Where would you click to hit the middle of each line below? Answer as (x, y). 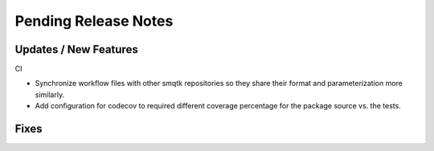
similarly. (49, 94)
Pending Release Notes (94, 21)
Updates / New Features (76, 49)
